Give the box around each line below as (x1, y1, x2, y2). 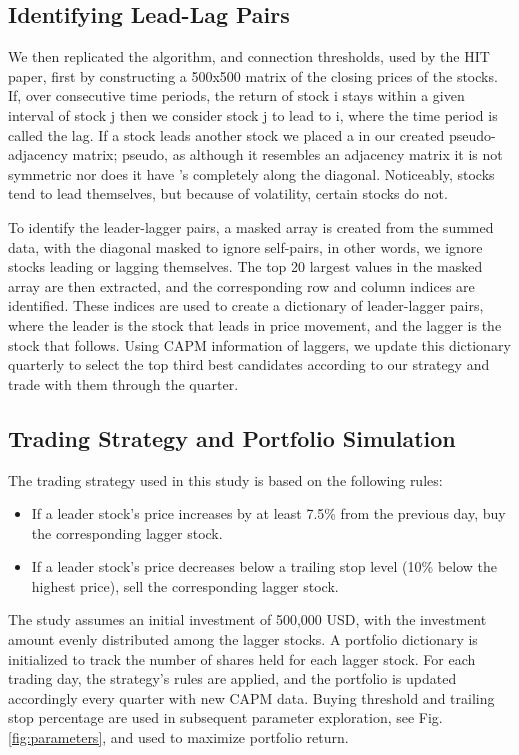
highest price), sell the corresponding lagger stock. (31, 575, 339, 596)
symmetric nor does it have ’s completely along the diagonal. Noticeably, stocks (8, 163, 495, 184)
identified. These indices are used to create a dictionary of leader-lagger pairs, (8, 295, 484, 316)
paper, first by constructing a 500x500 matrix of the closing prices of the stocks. (8, 65, 498, 86)
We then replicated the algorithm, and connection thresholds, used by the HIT (8, 46, 490, 67)
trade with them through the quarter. (8, 373, 239, 394)
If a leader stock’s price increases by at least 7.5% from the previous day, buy (31, 503, 506, 524)
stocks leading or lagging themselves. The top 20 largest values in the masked (8, 256, 483, 277)
